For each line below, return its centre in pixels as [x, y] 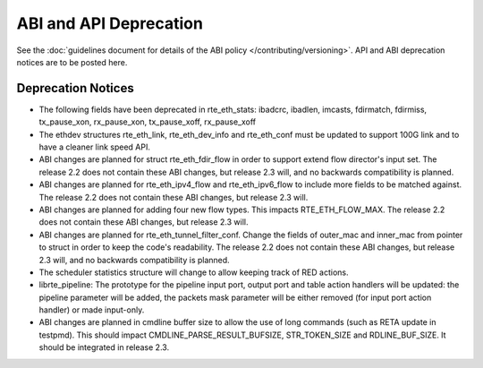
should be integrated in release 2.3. [104, 347]
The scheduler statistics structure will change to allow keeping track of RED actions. [194, 272]
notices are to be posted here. [72, 62]
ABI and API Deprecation [110, 23]
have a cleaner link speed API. [95, 147]
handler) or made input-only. [92, 310]
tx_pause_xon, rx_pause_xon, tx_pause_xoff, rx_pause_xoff [148, 122]
